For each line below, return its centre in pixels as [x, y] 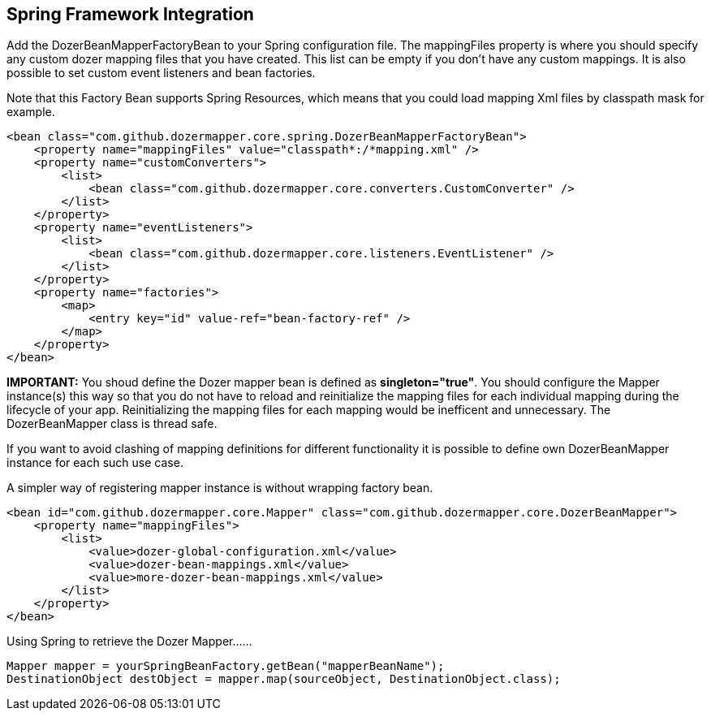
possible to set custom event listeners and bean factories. [161, 73]
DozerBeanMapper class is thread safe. [112, 424]
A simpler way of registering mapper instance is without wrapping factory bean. [220, 488]
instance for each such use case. [95, 463]
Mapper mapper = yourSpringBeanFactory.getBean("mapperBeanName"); [226, 666]
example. [31, 112]
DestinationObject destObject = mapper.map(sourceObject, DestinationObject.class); [284, 679]
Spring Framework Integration [130, 14]
